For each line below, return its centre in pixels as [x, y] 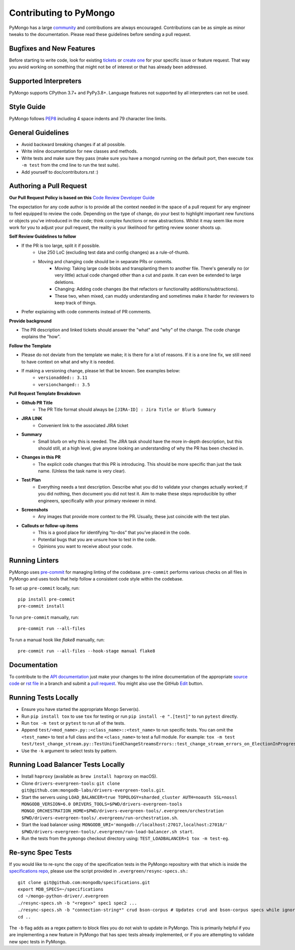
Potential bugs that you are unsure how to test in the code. [97, 539]
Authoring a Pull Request [48, 186]
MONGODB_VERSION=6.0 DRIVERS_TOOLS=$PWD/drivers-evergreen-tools [102, 804]
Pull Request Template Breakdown [45, 394]
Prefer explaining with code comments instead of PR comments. [87, 312]
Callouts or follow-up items [50, 525]
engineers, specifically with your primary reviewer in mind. [97, 501]
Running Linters [34, 560]
